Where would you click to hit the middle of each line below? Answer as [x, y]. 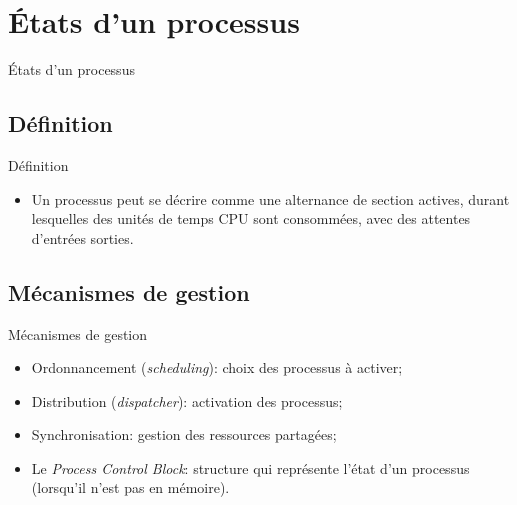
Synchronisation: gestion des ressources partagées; [184, 434]
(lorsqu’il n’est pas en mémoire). [130, 487]
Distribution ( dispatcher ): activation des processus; [187, 400]
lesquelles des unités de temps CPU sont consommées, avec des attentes [251, 218]
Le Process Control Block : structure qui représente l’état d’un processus [250, 467]
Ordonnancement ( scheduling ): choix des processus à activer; [217, 367]
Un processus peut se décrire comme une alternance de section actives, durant [270, 198]
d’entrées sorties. [82, 237]
